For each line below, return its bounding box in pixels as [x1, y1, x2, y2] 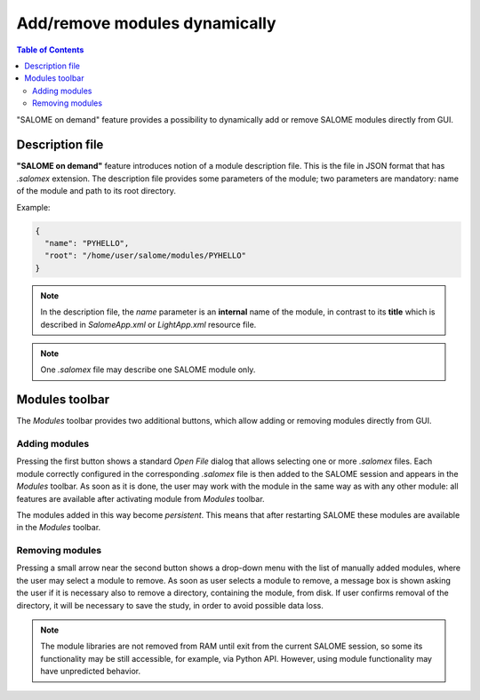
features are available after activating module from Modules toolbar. [16, 493, 266, 504]
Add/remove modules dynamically [16, 13, 276, 33]
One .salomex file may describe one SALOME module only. [40, 364, 256, 375]
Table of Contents [16, 44, 84, 55]
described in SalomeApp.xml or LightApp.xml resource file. [40, 319, 257, 330]
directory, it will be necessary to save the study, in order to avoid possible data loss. [16, 600, 324, 610]
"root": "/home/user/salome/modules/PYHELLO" [44, 251, 246, 261]
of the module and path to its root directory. [16, 186, 177, 196]
